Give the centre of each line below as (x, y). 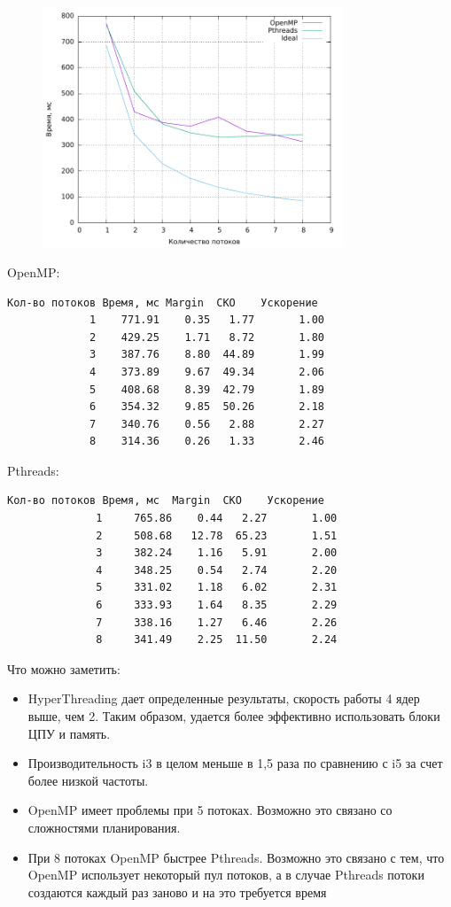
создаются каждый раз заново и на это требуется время (177, 891)
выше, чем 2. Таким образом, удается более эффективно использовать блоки (234, 716)
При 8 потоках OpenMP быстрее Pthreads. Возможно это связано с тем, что (236, 857)
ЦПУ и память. (69, 733)
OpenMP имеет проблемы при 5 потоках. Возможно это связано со (210, 810)
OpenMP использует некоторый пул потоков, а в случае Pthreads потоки (226, 875)
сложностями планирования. (104, 827)
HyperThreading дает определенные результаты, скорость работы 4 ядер (224, 698)
